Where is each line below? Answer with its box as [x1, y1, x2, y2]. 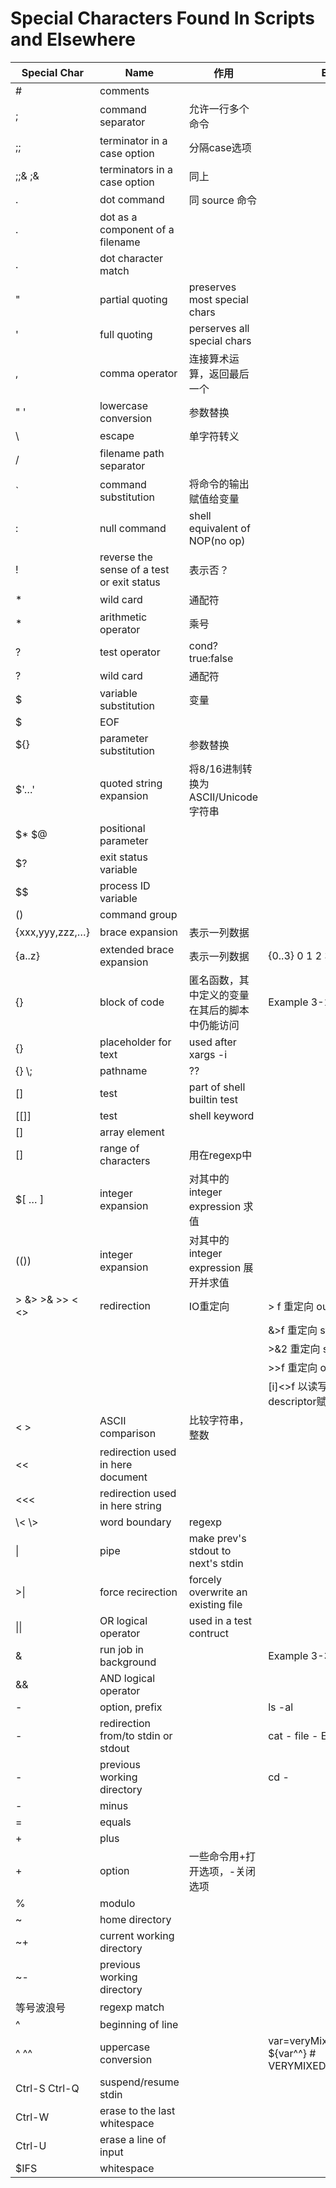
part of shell [188, 1080, 246, 1094]
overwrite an [188, 1585, 248, 1599]
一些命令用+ [188, 1849, 247, 1863]
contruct [188, 1626, 230, 1640]
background [99, 1655, 157, 1669]
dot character [99, 251, 163, 265]
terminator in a [99, 133, 168, 147]
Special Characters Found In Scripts [10, 7, 315, 30]
